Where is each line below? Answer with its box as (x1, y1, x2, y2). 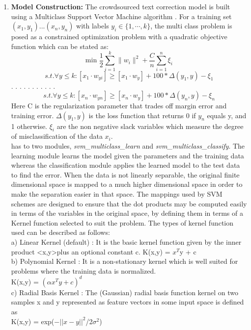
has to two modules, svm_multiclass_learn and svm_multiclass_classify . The (11, 141, 245, 151)
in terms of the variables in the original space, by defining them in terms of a (11, 208, 243, 218)
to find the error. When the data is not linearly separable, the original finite (11, 169, 240, 179)
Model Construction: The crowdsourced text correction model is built (11, 1, 230, 11)
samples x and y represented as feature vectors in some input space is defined (11, 297, 244, 307)
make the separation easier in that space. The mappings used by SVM (11, 189, 223, 199)
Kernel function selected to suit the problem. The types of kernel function (11, 217, 234, 228)
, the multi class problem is (150, 21, 232, 31)
